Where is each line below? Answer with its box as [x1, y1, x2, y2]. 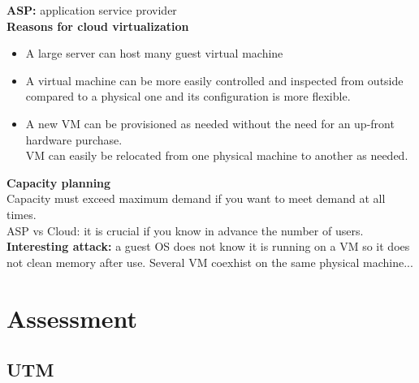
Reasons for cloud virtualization [6, 17, 189, 34]
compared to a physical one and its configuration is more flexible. [25, 88, 351, 105]
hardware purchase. [25, 131, 123, 148]
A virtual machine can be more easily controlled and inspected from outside [25, 71, 404, 88]
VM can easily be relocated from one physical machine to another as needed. [25, 147, 408, 164]
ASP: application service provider [6, 2, 177, 18]
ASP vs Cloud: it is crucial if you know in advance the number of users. [6, 222, 364, 239]
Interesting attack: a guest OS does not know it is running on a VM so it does [6, 238, 410, 255]
